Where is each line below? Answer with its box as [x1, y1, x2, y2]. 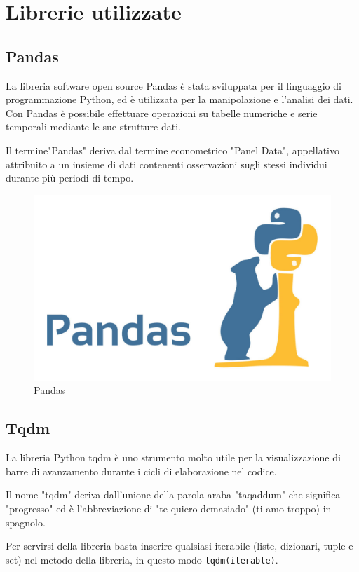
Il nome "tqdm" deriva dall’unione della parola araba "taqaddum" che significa [6, 487, 341, 502]
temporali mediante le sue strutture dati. [6, 119, 181, 134]
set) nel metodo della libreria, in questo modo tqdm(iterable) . [6, 552, 278, 566]
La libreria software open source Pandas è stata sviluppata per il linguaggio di [6, 78, 341, 93]
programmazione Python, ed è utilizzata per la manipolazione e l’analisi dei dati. [6, 92, 353, 107]
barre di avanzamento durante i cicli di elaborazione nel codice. [6, 463, 277, 478]
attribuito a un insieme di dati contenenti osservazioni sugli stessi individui [6, 156, 327, 171]
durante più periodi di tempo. [6, 170, 134, 185]
